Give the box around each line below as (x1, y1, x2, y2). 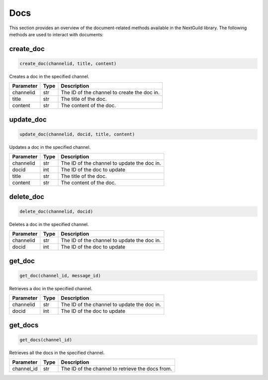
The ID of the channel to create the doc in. (61, 89, 160, 96)
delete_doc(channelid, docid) (19, 208, 93, 214)
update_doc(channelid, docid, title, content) (19, 131, 135, 137)
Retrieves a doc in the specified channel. (9, 285, 93, 291)
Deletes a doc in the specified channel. (9, 221, 89, 227)
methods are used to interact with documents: (9, 31, 104, 37)
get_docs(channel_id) (19, 337, 72, 342)
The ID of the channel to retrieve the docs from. (61, 365, 172, 372)
